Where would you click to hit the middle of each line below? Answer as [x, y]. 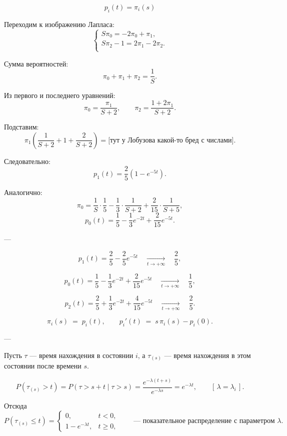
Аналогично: [23, 192]
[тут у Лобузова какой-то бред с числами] [171, 140]
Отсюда [15, 405]
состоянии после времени [43, 366]
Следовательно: [27, 161]
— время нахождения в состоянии [81, 355]
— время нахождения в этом [207, 355]
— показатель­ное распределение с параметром [204, 421]
